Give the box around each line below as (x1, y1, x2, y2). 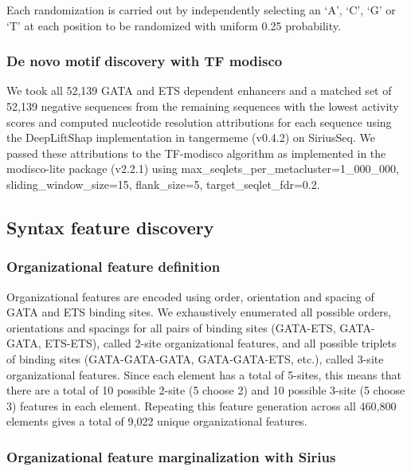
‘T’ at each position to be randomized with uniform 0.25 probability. (6, 17, 341, 33)
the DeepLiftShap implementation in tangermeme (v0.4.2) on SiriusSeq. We (6, 129, 375, 146)
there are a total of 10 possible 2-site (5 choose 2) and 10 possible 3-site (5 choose (6, 382, 405, 398)
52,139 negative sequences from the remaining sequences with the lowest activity (6, 98, 399, 114)
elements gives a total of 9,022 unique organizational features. (6, 413, 307, 430)
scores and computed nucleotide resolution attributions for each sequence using (6, 113, 392, 130)
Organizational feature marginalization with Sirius (6, 446, 336, 466)
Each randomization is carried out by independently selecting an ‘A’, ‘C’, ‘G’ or (6, 2, 396, 18)
